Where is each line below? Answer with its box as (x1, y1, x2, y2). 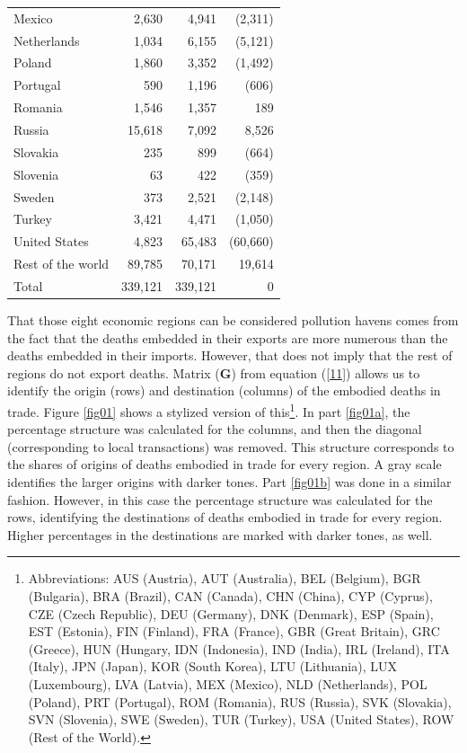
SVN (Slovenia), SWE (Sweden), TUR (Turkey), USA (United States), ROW (28, 710, 454, 729)
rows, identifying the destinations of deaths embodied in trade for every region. (7, 508, 443, 527)
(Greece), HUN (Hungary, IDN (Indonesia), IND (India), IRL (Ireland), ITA (28, 639, 450, 658)
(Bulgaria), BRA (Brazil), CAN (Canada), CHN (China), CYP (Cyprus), (28, 586, 433, 605)
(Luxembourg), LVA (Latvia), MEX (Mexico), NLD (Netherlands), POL (28, 674, 427, 693)
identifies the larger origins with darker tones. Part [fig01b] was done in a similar (7, 472, 452, 491)
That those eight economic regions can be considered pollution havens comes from (7, 310, 459, 329)
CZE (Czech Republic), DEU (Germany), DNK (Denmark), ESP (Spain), (28, 604, 434, 623)
